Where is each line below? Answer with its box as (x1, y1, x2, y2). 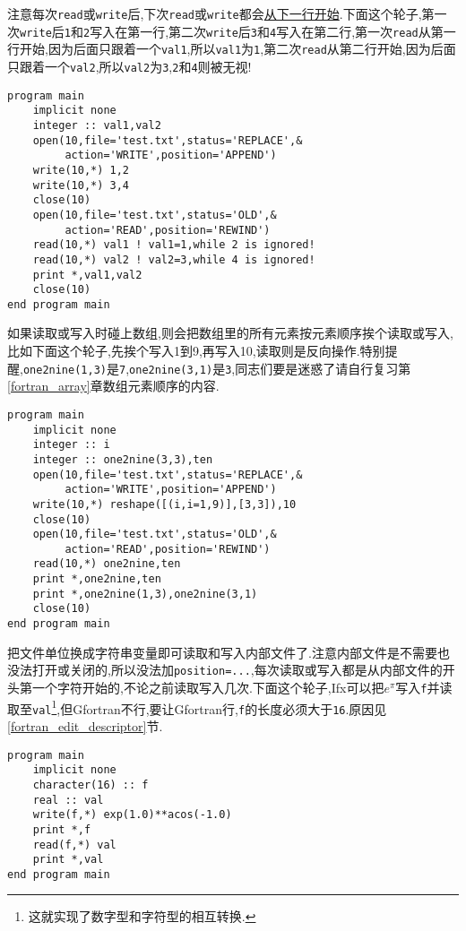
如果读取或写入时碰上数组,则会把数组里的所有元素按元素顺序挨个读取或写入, (7, 323, 453, 342)
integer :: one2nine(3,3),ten (32, 453, 213, 466)
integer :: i (32, 438, 110, 452)
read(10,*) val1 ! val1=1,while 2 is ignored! (32, 238, 315, 252)
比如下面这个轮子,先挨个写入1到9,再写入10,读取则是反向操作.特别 (7, 341, 385, 360)
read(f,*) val (32, 838, 116, 851)
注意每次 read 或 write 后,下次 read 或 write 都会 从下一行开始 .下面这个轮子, (7, 4, 422, 22)
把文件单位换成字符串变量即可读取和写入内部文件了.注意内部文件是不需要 (7, 642, 437, 661)
